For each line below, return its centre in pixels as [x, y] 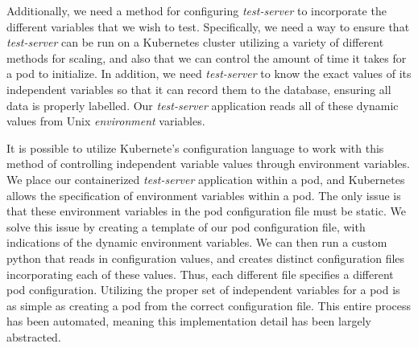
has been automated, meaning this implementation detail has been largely [189, 321]
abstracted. [34, 336]
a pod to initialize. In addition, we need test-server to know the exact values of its [209, 74]
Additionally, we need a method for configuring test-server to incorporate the [197, 10]
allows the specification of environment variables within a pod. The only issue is [204, 195]
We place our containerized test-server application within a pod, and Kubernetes [206, 179]
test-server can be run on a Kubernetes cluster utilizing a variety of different [195, 42]
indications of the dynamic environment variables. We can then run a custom [197, 242]
